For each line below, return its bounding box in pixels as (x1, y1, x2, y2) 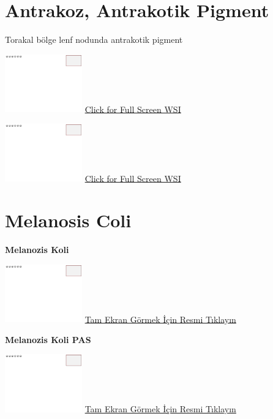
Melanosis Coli (5, 208, 132, 233)
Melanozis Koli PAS (5, 333, 91, 345)
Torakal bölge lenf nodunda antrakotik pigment (5, 33, 183, 46)
